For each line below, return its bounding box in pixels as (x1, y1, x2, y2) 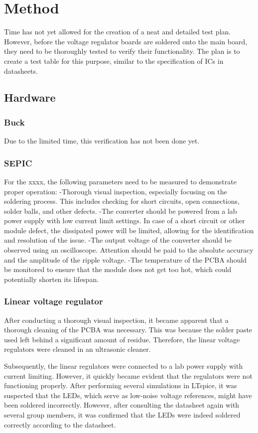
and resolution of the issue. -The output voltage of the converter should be (4, 235, 232, 245)
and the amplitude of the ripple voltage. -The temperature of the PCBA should (4, 254, 247, 265)
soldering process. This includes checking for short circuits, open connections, (4, 196, 240, 206)
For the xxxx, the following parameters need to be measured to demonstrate (4, 176, 237, 186)
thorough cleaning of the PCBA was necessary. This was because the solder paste (4, 324, 253, 335)
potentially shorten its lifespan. (4, 274, 99, 284)
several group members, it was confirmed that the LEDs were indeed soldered (4, 410, 241, 420)
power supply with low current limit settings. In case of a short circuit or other (4, 215, 245, 226)
